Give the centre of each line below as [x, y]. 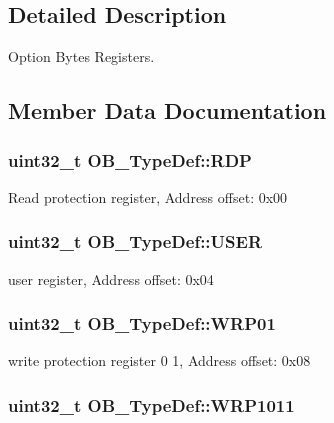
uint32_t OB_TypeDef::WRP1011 [151, 404]
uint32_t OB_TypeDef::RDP [130, 159]
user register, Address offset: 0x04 [111, 278]
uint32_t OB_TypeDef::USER [135, 241]
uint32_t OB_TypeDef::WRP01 [142, 323]
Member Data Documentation [167, 110]
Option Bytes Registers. [81, 56]
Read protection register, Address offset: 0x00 [148, 196]
